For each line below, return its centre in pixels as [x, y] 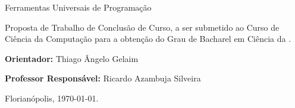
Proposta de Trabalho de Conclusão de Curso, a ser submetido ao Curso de [142, 27]
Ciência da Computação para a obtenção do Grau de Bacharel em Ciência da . [148, 39]
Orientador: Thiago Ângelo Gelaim [72, 58]
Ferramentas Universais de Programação [78, 7]
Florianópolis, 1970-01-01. [52, 98]
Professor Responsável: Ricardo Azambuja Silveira [103, 78]
